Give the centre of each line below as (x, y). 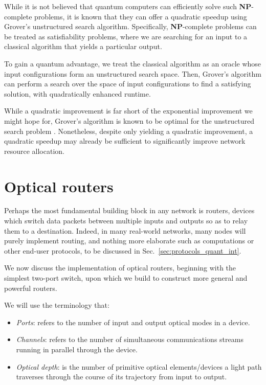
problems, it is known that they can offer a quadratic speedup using (141, 16)
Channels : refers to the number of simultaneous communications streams (130, 339)
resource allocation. (34, 151)
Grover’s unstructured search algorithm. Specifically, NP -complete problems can (130, 26)
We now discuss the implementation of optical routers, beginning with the (120, 268)
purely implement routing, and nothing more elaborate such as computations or (129, 241)
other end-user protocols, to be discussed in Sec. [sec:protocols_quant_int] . (123, 250)
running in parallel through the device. (77, 349)
